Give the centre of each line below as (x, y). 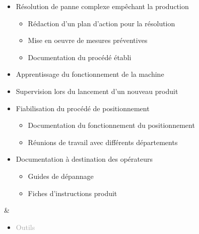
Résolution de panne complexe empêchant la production (102, 6)
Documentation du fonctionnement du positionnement (111, 125)
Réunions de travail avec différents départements (103, 142)
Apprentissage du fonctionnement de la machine (90, 74)
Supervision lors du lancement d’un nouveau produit (97, 91)
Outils (25, 227)
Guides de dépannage (61, 176)
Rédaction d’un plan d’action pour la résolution (102, 23)
